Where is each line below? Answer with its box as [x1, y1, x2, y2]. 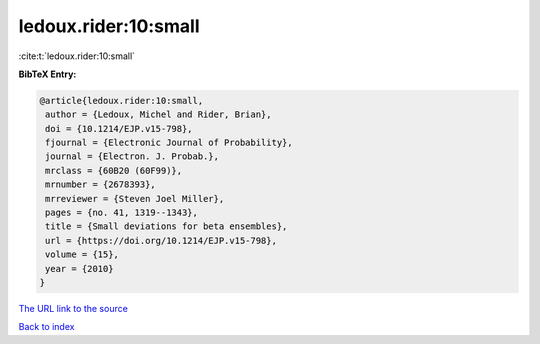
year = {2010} [45, 263, 114, 274]
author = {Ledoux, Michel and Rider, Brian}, [45, 109, 272, 120]
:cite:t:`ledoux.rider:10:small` [18, 50, 135, 62]
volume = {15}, [45, 249, 120, 260]
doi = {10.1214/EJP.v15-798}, [45, 123, 194, 134]
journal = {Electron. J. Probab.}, [45, 151, 220, 162]
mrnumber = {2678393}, [45, 179, 157, 190]
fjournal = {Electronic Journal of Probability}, [45, 137, 294, 149]
